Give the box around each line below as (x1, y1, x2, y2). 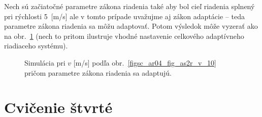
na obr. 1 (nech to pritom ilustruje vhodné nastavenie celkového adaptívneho (4, 30, 244, 41)
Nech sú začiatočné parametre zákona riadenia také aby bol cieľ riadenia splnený (4, 1, 255, 11)
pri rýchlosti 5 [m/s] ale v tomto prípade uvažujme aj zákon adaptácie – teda (4, 11, 245, 21)
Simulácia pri (24, 57, 65, 68)
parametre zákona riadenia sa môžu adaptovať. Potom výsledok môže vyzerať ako (4, 21, 258, 31)
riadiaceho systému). (4, 40, 68, 51)
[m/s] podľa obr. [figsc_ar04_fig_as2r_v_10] (73, 57, 216, 68)
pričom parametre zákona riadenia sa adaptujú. (24, 67, 172, 78)
